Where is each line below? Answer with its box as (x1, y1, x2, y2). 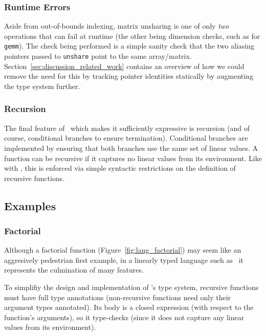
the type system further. (4, 80, 80, 91)
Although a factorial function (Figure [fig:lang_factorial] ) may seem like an (4, 244, 241, 255)
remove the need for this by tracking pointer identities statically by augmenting (4, 71, 253, 81)
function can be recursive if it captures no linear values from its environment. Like (4, 152, 262, 163)
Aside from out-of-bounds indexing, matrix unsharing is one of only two (4, 20, 229, 31)
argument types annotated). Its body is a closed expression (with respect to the (4, 302, 254, 312)
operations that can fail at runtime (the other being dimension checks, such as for (4, 30, 260, 41)
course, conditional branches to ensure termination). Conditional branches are (4, 132, 248, 143)
